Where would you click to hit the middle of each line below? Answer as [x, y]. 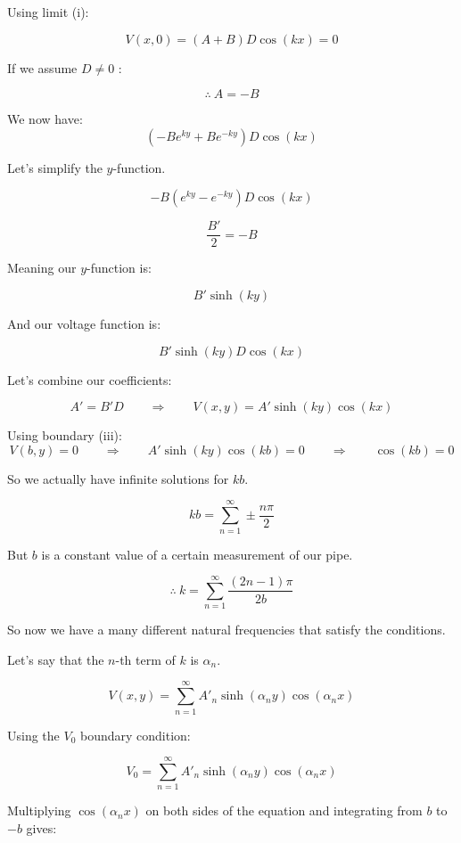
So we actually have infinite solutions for [118, 478]
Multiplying [39, 810]
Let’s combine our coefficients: [90, 379]
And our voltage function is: [84, 324]
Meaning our [42, 268]
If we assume [42, 67]
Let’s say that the [56, 659]
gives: [41, 827]
